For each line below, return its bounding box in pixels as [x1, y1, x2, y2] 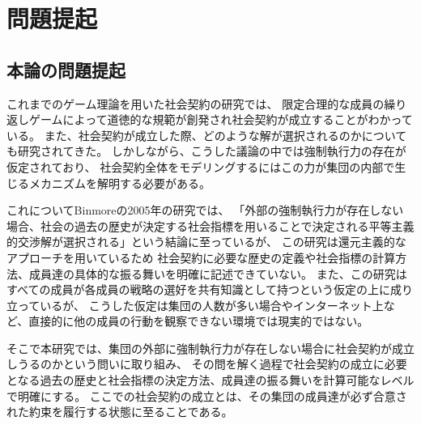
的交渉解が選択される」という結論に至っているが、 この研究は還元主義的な [6, 233, 406, 250]
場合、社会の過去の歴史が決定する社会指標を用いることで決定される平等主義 [6, 217, 415, 234]
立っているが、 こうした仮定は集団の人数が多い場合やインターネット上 [6, 296, 384, 313]
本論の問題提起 [6, 57, 125, 82]
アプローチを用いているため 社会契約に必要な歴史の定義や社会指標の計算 [6, 249, 396, 266]
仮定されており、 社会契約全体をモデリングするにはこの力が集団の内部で [6, 158, 395, 175]
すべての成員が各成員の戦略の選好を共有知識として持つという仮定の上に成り [6, 281, 414, 298]
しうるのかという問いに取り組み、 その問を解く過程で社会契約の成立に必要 [6, 355, 407, 372]
